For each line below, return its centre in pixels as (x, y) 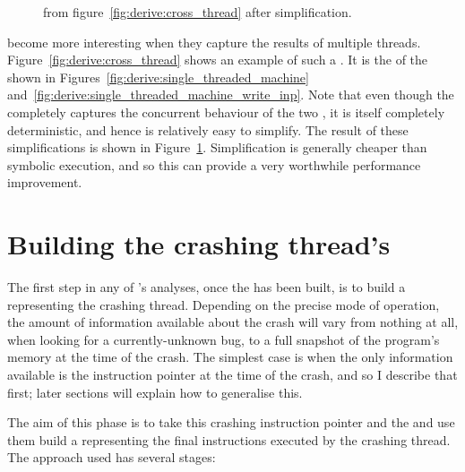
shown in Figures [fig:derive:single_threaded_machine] (158, 77)
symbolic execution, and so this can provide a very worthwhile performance (214, 164)
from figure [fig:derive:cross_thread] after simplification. (198, 12)
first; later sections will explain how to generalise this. (155, 392)
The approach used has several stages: (112, 457)
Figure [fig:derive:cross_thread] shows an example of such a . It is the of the (218, 60)
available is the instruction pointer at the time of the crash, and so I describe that (232, 375)
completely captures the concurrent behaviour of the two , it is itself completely (226, 112)
